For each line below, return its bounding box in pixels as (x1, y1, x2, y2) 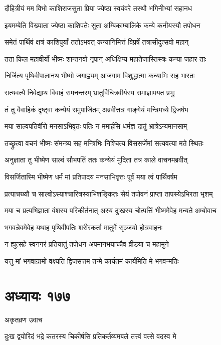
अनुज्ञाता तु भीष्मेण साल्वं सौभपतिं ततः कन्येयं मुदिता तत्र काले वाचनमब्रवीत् (5, 154, 188, 165)
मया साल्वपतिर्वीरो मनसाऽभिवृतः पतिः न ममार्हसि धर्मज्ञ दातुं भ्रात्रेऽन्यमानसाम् (5, 121, 187, 131)
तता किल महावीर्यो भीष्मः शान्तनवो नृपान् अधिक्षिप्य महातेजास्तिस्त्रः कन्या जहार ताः (5, 53, 206, 64)
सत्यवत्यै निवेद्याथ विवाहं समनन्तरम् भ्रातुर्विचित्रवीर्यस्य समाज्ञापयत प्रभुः (5, 87, 175, 97)
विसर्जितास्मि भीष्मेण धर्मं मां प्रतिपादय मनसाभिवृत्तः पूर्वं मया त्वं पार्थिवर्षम (5, 171, 177, 182)
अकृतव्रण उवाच (5, 314, 43, 324)
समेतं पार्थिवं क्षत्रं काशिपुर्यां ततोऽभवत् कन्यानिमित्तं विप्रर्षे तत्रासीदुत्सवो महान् (5, 37, 189, 47)
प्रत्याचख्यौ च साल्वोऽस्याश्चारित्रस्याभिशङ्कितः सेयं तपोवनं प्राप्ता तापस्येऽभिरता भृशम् (5, 188, 213, 199)
